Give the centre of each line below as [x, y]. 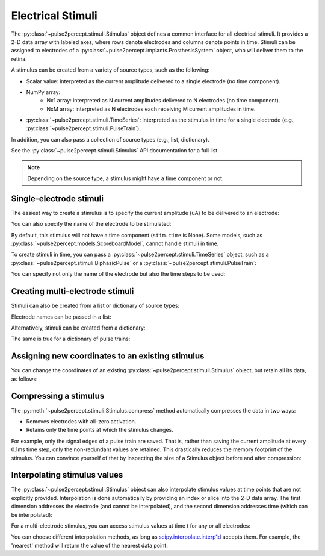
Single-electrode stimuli [57, 198]
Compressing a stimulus [58, 396]
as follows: [25, 379]
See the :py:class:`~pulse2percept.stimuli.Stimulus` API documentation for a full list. [115, 151]
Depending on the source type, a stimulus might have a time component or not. [125, 178]
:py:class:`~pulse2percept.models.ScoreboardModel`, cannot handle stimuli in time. [115, 243]
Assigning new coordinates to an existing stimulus [108, 356]
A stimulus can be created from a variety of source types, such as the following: [110, 70]
